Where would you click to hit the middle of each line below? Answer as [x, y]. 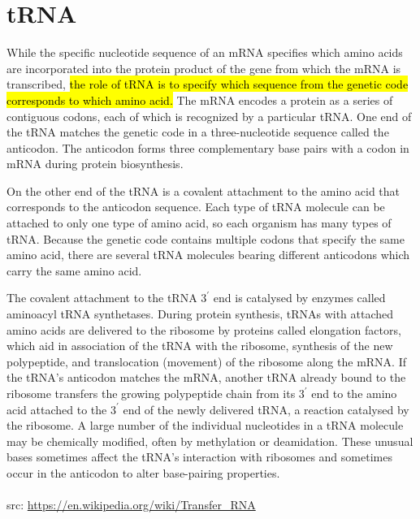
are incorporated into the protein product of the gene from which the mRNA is [204, 68]
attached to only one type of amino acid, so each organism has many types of [199, 223]
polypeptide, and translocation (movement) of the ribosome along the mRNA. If [207, 361]
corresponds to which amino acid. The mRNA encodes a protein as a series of [200, 99]
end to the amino [354, 393]
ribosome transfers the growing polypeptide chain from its [151, 393]
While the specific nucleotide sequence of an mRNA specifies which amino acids [205, 52]
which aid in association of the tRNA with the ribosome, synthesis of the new [200, 346]
